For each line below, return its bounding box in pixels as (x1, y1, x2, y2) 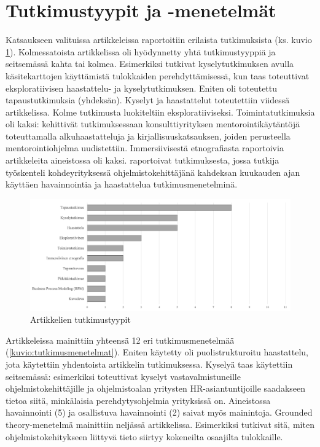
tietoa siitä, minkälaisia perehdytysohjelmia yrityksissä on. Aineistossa (6, 394, 271, 406)
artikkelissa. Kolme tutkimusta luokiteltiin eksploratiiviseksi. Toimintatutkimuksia (6, 105, 315, 118)
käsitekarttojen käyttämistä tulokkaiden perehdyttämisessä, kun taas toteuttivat (6, 69, 310, 82)
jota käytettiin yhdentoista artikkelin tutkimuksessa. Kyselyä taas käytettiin (6, 357, 293, 370)
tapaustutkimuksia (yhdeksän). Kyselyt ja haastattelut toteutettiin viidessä (6, 93, 290, 106)
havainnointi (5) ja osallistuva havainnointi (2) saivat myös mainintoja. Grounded (6, 406, 313, 419)
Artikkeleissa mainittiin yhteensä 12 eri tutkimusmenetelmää (6, 333, 235, 346)
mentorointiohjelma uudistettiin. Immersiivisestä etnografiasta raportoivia (6, 141, 284, 154)
